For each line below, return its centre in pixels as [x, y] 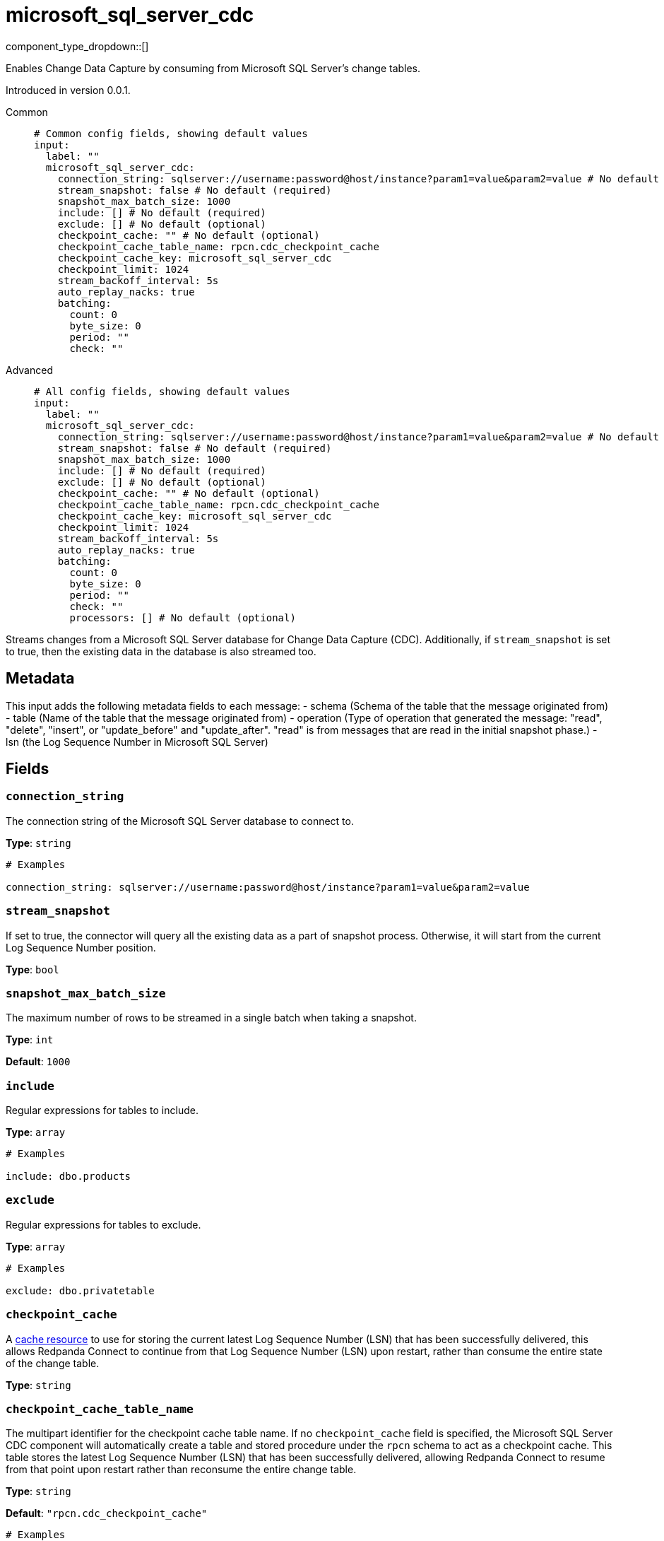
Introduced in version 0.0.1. [68, 90]
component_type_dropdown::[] [77, 46]
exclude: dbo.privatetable [80, 1290]
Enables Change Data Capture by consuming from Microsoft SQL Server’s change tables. [213, 68]
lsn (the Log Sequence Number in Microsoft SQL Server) [137, 742]
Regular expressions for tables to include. [102, 1111]
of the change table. [53, 1363]
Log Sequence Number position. [81, 947]
